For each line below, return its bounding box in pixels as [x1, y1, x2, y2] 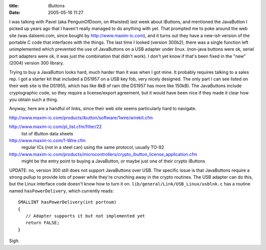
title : [9, 3, 19, 8]
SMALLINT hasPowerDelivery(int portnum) [18, 199, 117, 205]
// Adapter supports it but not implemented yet [25, 213, 145, 219]
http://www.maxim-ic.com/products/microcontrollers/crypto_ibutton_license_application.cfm [9, 151, 198, 157]
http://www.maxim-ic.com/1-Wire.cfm [9, 138, 86, 144]
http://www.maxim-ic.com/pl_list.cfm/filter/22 [9, 124, 102, 130]
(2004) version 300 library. [9, 60, 64, 66]
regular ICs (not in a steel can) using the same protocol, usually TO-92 [21, 144, 165, 150]
